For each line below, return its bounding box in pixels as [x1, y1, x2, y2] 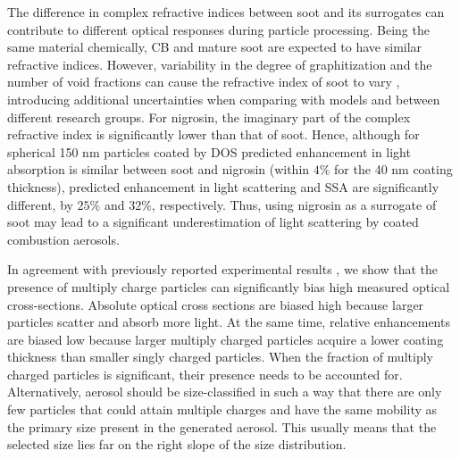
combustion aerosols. [7, 229, 120, 248]
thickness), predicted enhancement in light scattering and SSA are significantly [7, 177, 439, 196]
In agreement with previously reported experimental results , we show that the [7, 260, 438, 279]
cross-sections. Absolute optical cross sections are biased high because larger [7, 295, 424, 313]
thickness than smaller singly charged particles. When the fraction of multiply [7, 347, 433, 366]
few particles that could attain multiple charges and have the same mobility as [7, 400, 438, 419]
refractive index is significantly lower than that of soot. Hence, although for [7, 125, 420, 144]
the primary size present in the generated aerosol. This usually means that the [7, 417, 437, 436]
